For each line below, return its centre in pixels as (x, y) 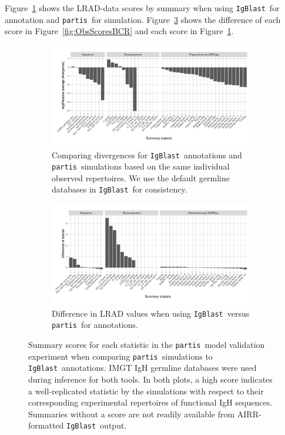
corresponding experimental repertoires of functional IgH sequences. (150, 402)
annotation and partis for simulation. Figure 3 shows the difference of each (143, 19)
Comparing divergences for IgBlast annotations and (147, 155)
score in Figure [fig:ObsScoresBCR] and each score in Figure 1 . (119, 31)
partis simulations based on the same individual (141, 166)
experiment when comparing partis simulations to (120, 356)
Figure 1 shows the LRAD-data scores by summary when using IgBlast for (142, 8)
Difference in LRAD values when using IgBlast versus (151, 313)
